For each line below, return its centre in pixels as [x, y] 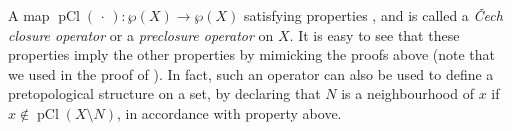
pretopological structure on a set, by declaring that [164, 93]
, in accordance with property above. [229, 112]
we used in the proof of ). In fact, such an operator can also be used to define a [251, 73]
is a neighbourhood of [407, 93]
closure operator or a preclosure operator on [141, 34]
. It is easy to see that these [374, 34]
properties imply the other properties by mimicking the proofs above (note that [251, 54]
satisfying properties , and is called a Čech [373, 15]
